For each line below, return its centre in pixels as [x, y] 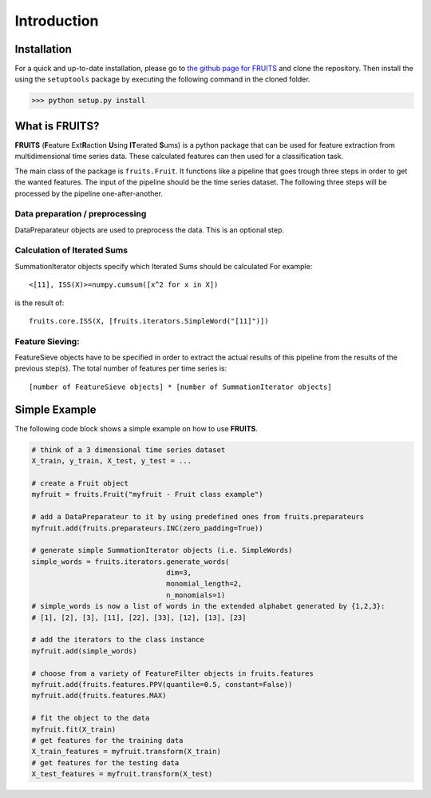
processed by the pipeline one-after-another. [89, 193]
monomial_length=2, [204, 584]
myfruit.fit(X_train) [74, 729]
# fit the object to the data [91, 718]
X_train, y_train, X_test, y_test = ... [111, 461]
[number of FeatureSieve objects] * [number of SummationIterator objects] [180, 387]
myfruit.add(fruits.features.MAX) [99, 696]
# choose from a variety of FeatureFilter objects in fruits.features [173, 673]
